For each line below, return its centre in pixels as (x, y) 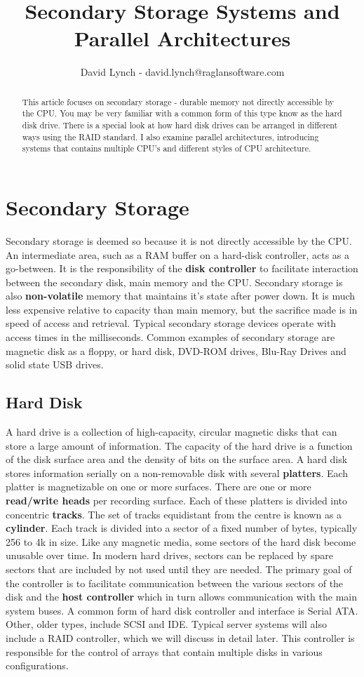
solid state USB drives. (55, 364)
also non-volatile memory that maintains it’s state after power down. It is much (181, 296)
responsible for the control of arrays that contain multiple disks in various (164, 651)
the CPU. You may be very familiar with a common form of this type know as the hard (182, 113)
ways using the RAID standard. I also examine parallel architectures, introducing (170, 136)
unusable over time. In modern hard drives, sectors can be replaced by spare (169, 555)
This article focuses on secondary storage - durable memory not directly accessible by (178, 101)
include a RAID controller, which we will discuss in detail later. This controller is (180, 637)
